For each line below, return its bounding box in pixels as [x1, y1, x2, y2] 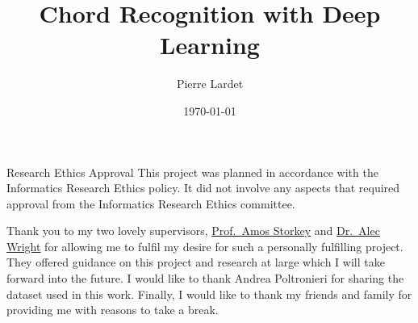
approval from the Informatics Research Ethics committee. [6, 195, 295, 212]
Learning [160, 28, 260, 61]
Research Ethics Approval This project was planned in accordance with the [6, 163, 378, 180]
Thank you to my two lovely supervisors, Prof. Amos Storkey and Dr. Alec [6, 222, 380, 239]
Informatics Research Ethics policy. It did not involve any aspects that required [6, 179, 400, 196]
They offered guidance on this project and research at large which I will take [6, 254, 385, 271]
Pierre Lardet [176, 75, 244, 92]
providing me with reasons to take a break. [6, 301, 219, 318]
